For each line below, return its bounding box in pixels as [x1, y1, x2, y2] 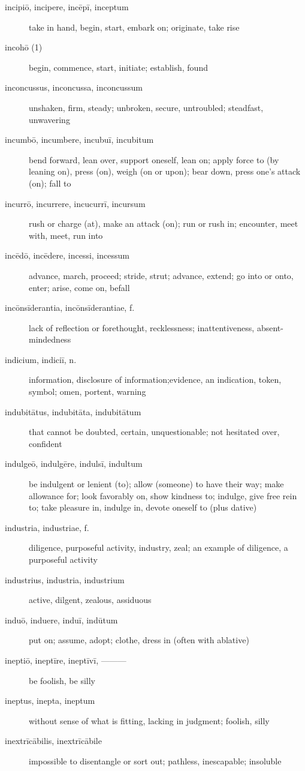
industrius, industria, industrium [5, 573, 125, 586]
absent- [256, 321, 283, 334]
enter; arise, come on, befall [29, 281, 130, 293]
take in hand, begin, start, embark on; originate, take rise [29, 20, 240, 33]
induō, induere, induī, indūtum [5, 613, 118, 626]
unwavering [29, 113, 70, 125]
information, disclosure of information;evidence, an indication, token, [29, 373, 282, 386]
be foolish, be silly [29, 674, 96, 686]
